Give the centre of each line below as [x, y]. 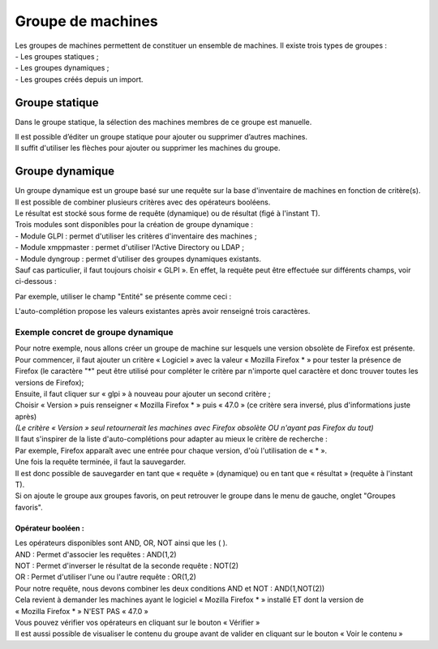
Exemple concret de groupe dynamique [94, 332]
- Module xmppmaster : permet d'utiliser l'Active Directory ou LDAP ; [130, 247]
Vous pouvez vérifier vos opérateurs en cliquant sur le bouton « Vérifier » [137, 622]
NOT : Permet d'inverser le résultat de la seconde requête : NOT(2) [127, 565]
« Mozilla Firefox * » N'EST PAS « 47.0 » [82, 611]
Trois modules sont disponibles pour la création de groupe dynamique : [134, 225]
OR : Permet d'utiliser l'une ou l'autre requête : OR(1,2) [105, 577]
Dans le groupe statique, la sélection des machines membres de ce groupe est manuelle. [163, 122]
